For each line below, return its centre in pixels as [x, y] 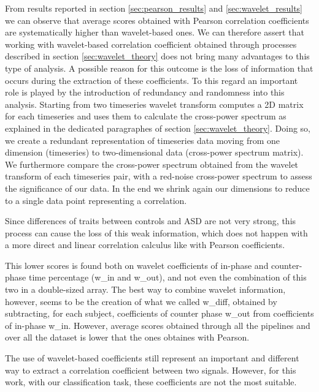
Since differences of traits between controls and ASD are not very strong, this [151, 221]
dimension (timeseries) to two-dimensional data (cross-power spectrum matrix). [154, 152]
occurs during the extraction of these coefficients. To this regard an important [152, 80]
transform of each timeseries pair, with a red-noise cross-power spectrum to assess [159, 176]
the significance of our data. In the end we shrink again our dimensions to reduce [157, 188]
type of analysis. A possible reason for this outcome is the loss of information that [159, 68]
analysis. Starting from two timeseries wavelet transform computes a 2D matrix [154, 104]
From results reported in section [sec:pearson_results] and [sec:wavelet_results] [154, 8]
